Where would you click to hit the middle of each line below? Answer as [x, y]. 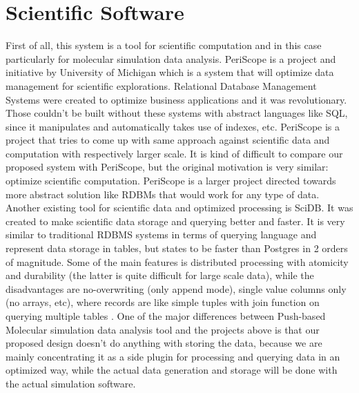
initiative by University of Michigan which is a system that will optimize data [170, 72]
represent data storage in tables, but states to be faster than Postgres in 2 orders [177, 248]
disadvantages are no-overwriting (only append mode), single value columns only [176, 288]
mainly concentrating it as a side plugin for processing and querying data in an [173, 356]
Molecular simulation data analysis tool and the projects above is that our [163, 329]
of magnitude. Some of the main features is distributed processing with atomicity [177, 261]
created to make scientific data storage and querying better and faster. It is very [175, 221]
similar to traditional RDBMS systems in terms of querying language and [161, 234]
